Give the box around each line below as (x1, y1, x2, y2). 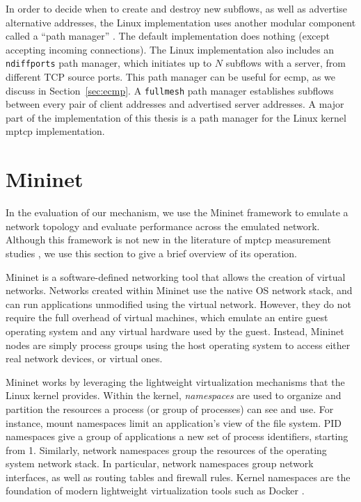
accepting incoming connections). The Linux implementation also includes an (6, 42, 335, 56)
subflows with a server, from (225, 56, 346, 70)
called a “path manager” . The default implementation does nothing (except (6, 29, 330, 43)
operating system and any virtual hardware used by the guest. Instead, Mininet (6, 323, 344, 338)
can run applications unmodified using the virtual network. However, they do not (6, 296, 351, 311)
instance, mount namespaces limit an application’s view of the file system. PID (6, 415, 342, 430)
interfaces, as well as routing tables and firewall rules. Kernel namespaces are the (6, 469, 351, 484)
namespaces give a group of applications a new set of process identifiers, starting (6, 429, 348, 444)
